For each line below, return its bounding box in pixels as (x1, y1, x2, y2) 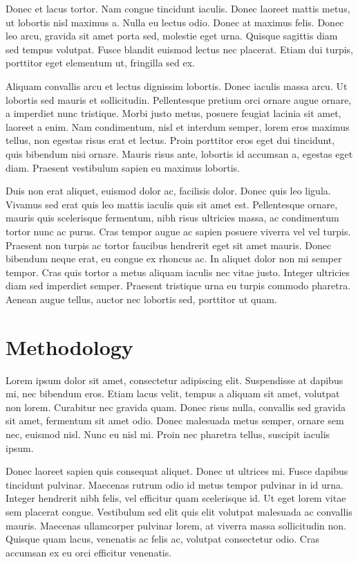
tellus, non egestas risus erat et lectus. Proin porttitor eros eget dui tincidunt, (6, 133, 335, 147)
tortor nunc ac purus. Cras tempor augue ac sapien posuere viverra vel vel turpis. (6, 224, 351, 238)
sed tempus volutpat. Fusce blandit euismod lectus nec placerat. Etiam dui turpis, (6, 42, 354, 56)
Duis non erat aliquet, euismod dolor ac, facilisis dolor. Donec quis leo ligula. (6, 183, 331, 198)
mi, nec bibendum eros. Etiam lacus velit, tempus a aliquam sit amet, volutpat (6, 386, 340, 401)
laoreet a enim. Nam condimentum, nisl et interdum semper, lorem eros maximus (6, 119, 350, 134)
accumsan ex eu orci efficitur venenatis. (6, 545, 172, 559)
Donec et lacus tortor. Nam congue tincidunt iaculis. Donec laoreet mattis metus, (6, 1, 350, 15)
